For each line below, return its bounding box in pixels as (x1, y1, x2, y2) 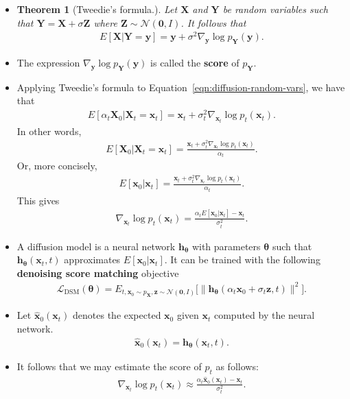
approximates (64, 252, 121, 267)
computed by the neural (213, 308, 315, 322)
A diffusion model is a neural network (16, 239, 176, 253)
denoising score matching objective (16, 265, 179, 280)
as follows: (215, 359, 259, 373)
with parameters (191, 239, 261, 253)
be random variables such (222, 2, 328, 16)
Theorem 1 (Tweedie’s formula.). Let (16, 2, 178, 16)
